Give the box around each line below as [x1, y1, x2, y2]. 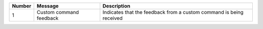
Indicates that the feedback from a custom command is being [102, 9, 244, 15]
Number [12, 3, 32, 9]
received [102, 15, 123, 21]
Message [37, 3, 59, 9]
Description [102, 3, 131, 9]
